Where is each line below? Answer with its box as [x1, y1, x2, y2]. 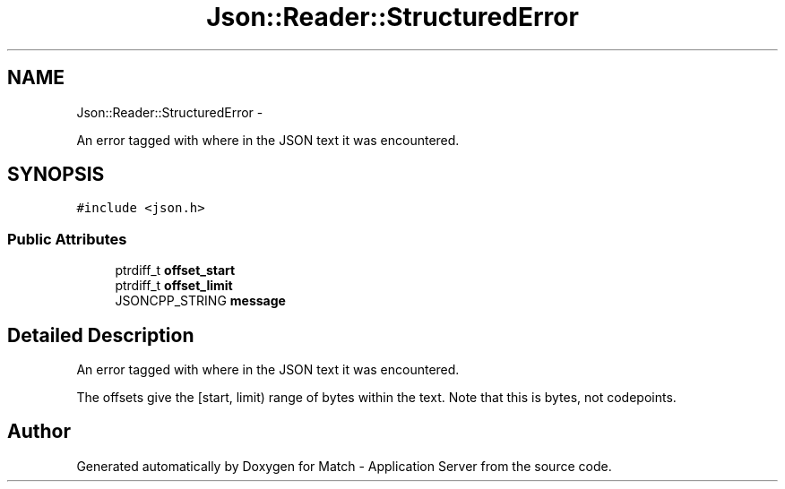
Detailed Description [7, 323, 194, 347]
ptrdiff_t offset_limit [115, 278, 233, 294]
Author [7, 420, 71, 443]
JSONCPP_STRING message [115, 293, 286, 309]
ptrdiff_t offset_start [115, 262, 236, 279]
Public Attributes [7, 229, 127, 248]
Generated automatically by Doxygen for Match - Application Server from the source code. [76, 458, 612, 474]
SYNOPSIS [7, 163, 105, 186]
